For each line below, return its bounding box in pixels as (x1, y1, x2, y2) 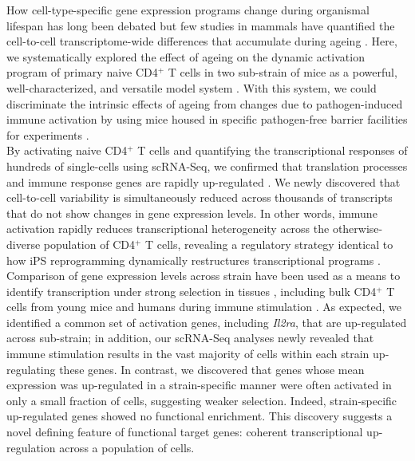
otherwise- (332, 220, 383, 237)
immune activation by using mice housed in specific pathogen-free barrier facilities (6, 111, 408, 128)
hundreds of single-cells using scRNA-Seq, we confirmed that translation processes (6, 157, 408, 174)
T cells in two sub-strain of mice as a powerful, (168, 64, 397, 81)
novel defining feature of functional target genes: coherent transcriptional (6, 424, 363, 440)
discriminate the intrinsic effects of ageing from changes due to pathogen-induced (6, 95, 403, 112)
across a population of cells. (59, 439, 195, 455)
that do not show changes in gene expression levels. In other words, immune (6, 204, 377, 221)
